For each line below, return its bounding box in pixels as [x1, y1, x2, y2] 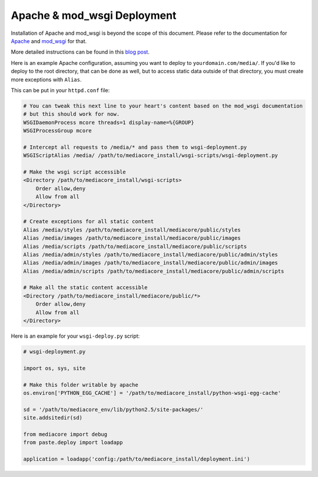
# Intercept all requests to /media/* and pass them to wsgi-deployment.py [23, 143, 247, 151]
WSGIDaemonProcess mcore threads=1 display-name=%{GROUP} [23, 119, 194, 126]
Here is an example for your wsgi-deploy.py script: [11, 332, 140, 339]
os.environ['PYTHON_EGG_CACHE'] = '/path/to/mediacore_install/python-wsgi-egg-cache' [23, 390, 281, 396]
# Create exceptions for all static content [23, 218, 154, 225]
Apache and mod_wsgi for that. [11, 37, 87, 44]
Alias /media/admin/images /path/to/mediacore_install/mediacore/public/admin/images [23, 260, 278, 266]
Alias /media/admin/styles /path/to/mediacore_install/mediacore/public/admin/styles [23, 251, 278, 258]
